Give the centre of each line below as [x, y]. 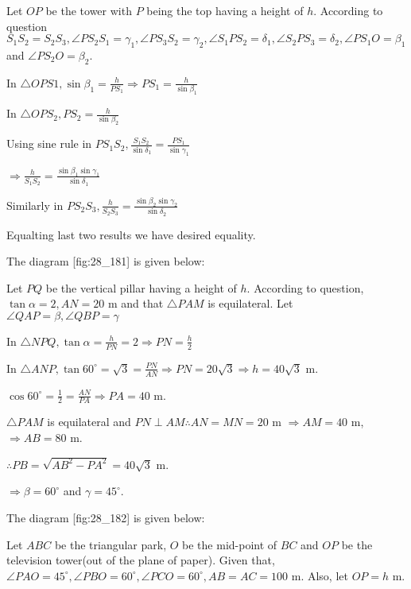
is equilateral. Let [250, 303]
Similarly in [35, 205]
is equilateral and [89, 422]
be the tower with [89, 10]
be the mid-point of [230, 544]
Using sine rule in [49, 143]
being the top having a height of [225, 10]
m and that [136, 303]
